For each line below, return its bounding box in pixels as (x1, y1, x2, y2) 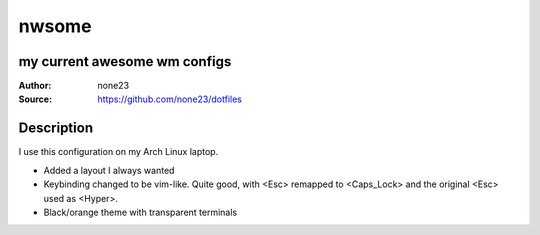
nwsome (18, 15, 92, 37)
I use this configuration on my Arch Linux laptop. (18, 146, 219, 158)
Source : (18, 93, 53, 105)
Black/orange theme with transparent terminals (43, 206, 238, 218)
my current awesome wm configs (18, 53, 232, 70)
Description (18, 120, 94, 137)
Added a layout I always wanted (43, 164, 175, 176)
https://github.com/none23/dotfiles (97, 93, 242, 105)
